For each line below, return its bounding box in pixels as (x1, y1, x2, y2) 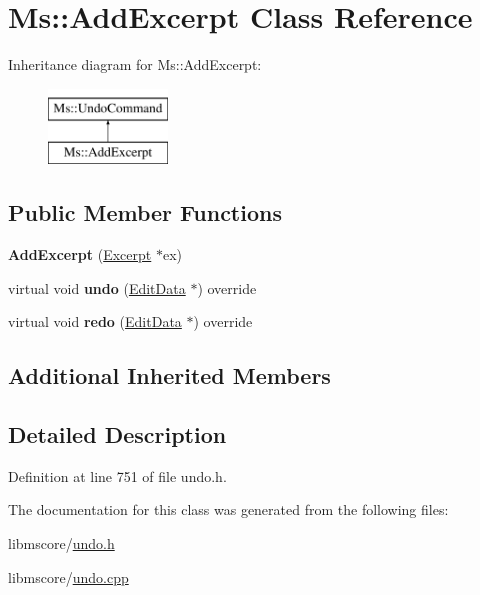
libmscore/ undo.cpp (8, 566, 129, 587)
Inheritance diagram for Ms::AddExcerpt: (8, 54, 262, 75)
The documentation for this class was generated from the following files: (8, 499, 449, 520)
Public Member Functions (8, 197, 282, 228)
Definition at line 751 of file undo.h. (8, 465, 227, 486)
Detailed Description (8, 419, 227, 450)
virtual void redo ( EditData (8, 311, 182, 332)
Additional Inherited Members (8, 360, 331, 391)
